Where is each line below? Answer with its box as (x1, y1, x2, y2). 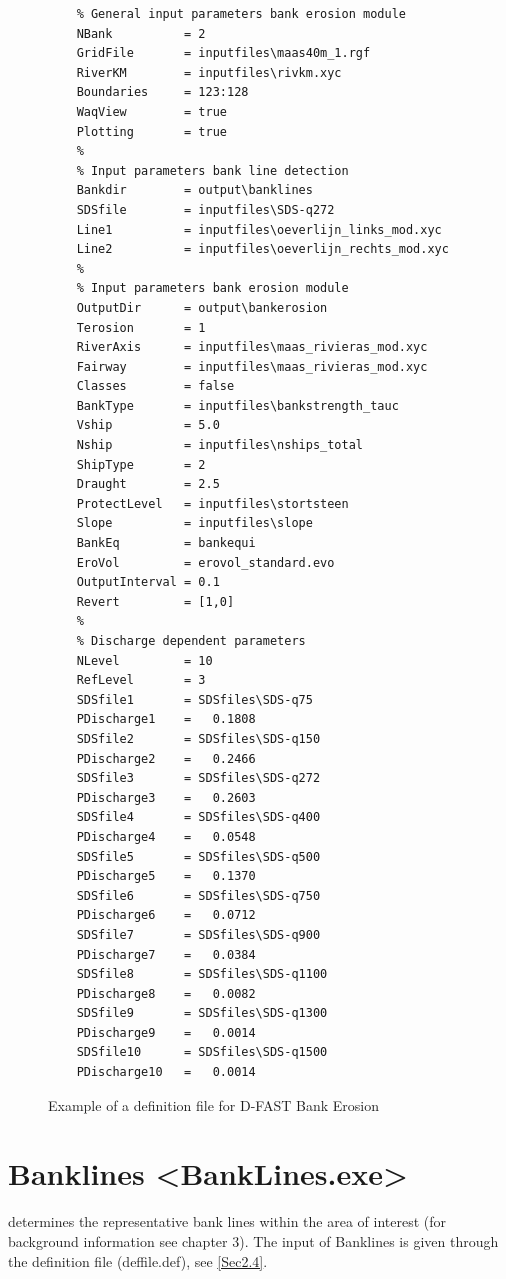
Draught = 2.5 (76, 477, 220, 492)
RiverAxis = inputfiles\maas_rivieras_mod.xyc (76, 340, 428, 355)
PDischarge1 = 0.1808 (76, 712, 256, 727)
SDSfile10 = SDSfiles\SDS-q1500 (76, 1045, 328, 1060)
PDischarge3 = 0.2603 (76, 790, 256, 805)
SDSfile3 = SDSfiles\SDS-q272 (76, 771, 321, 786)
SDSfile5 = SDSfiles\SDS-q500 (76, 849, 321, 864)
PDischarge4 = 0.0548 (76, 829, 256, 844)
